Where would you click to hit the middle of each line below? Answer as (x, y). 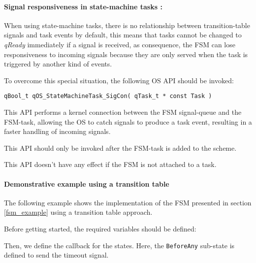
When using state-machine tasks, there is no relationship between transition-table (127, 25)
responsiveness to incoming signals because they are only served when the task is (126, 54)
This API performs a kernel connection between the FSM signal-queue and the (123, 112)
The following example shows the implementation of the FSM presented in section (128, 202)
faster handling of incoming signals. (57, 131)
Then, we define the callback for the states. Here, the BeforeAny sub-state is (119, 245)
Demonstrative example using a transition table (87, 183)
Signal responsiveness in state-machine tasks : (83, 6)
